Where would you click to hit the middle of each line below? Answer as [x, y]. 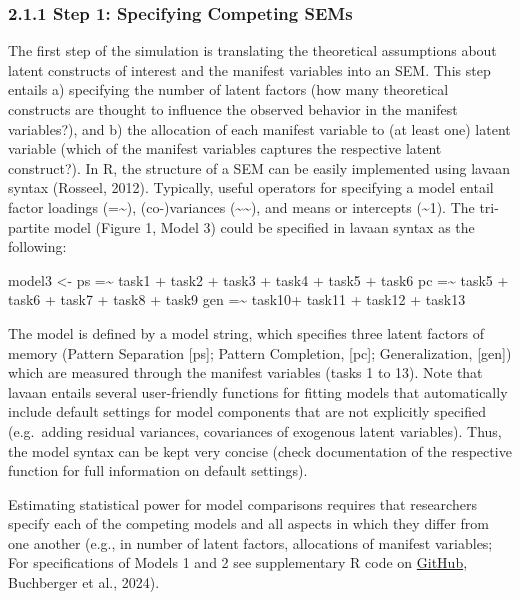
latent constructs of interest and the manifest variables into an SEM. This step [249, 69]
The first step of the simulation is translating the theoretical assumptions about [252, 50]
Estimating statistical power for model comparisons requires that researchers [242, 503]
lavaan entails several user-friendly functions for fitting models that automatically [258, 391]
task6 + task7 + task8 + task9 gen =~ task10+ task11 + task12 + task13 [237, 299]
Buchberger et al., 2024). [84, 582]
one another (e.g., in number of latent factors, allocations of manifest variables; [250, 542]
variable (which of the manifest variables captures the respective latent [225, 148]
